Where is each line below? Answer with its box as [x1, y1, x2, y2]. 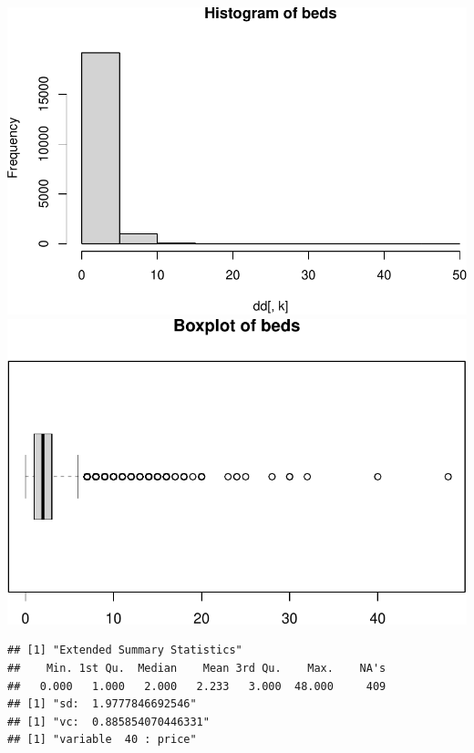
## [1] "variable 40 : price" [7, 733, 197, 747]
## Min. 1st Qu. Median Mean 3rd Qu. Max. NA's [7, 662, 386, 676]
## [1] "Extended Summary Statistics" [7, 644, 242, 657]
